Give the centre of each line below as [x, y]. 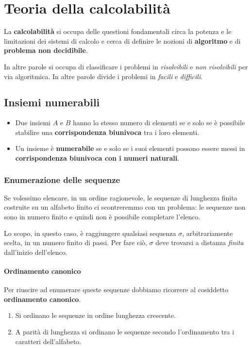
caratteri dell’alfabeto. [48, 341]
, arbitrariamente [208, 233]
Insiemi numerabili [52, 102]
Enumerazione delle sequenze [62, 179]
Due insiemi [33, 123]
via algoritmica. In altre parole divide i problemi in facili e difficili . [103, 76]
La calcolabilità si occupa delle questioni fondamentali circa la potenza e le [118, 31]
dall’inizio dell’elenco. [36, 252]
